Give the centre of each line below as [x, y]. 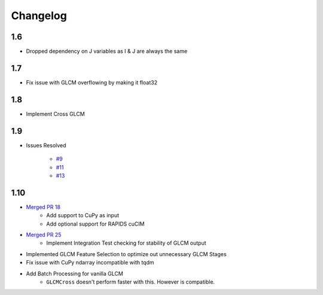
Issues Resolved [46, 145]
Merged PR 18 [43, 207]
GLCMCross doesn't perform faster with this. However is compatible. [131, 282]
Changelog [39, 16]
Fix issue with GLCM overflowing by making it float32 [92, 82]
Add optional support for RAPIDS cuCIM [95, 224]
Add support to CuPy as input [83, 215]
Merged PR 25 [44, 235]
